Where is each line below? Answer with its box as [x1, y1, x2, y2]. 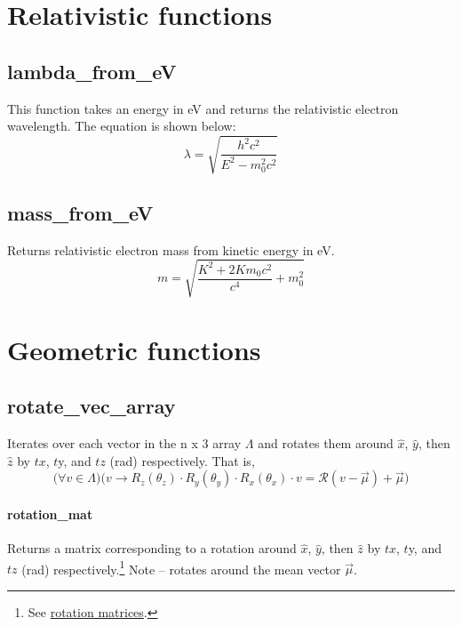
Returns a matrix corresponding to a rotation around [7, 539, 297, 558]
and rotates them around [258, 434, 394, 453]
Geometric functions [7, 331, 261, 367]
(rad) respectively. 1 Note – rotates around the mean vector [21, 557, 341, 578]
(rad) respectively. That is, [109, 451, 255, 469]
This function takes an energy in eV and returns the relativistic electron [7, 99, 399, 117]
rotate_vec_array [7, 392, 176, 420]
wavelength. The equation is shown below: [7, 116, 236, 135]
